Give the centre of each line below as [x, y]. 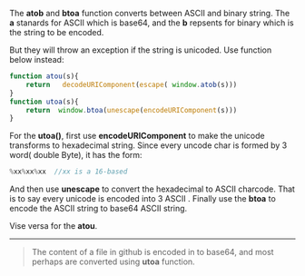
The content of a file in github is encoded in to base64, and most [152, 252]
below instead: [37, 59]
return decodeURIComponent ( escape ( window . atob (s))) [132, 84]
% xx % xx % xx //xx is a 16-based [69, 172]
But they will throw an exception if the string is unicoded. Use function [141, 50]
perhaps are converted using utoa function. [113, 261]
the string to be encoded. [57, 32]
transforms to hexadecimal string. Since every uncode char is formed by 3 [148, 145]
